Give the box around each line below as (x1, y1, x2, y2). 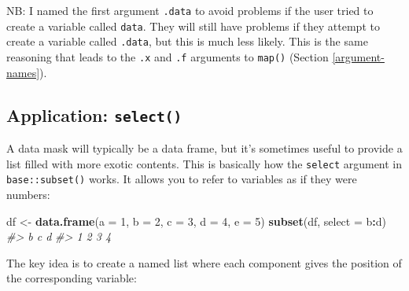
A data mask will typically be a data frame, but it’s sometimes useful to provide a (6, 140, 403, 156)
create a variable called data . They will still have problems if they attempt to (6, 17, 380, 34)
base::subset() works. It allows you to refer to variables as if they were (6, 171, 357, 187)
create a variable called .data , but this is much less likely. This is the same (6, 33, 368, 50)
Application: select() (6, 102, 182, 127)
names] (6, 64, 40, 80)
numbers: (6, 186, 50, 202)
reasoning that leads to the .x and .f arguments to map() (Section (6, 48, 329, 64)
